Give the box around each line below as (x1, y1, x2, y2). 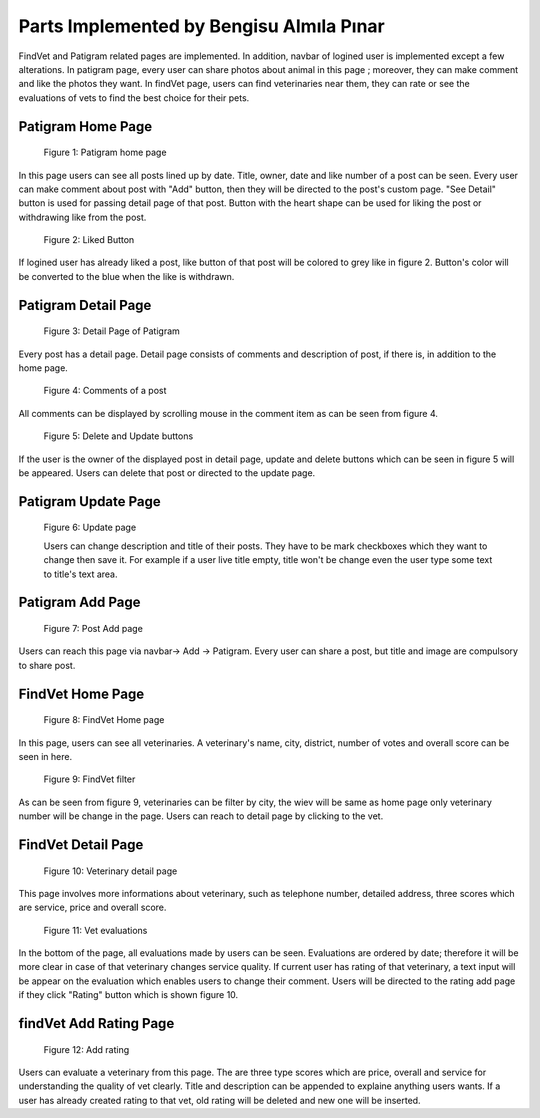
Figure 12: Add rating (43, 1043, 130, 1055)
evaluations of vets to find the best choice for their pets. (18, 91, 250, 104)
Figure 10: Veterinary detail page (43, 865, 178, 877)
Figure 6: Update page (43, 521, 137, 534)
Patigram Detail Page (18, 296, 152, 314)
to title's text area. (43, 568, 119, 580)
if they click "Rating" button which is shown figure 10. (18, 989, 239, 1001)
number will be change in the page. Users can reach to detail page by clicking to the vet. (18, 810, 384, 822)
